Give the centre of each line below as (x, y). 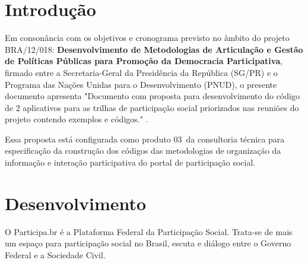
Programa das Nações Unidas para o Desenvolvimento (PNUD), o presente (141, 84)
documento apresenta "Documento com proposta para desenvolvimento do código (152, 96)
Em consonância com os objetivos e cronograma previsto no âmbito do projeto (147, 38)
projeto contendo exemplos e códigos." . (77, 119)
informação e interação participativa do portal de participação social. (130, 162)
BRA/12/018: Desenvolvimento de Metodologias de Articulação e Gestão (154, 49)
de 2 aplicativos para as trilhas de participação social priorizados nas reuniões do (152, 107)
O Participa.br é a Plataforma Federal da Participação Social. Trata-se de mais (149, 231)
